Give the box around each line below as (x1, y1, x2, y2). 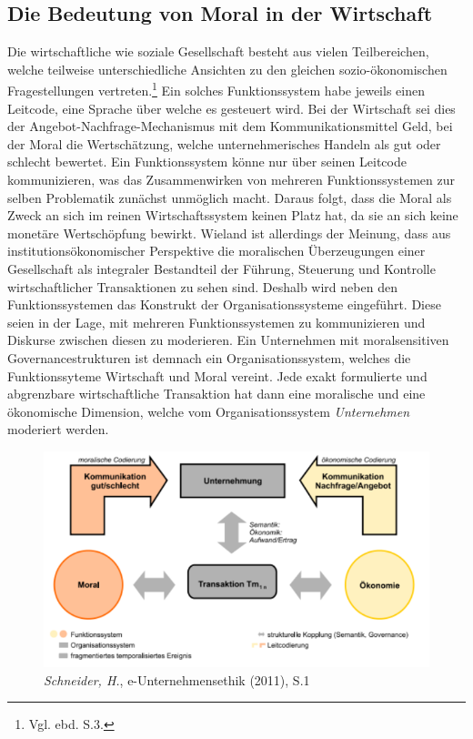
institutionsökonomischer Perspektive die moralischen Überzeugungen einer (7, 241, 426, 260)
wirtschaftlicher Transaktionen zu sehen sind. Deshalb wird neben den (7, 277, 398, 296)
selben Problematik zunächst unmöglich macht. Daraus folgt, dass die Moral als (7, 187, 452, 207)
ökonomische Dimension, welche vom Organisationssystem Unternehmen (7, 401, 410, 420)
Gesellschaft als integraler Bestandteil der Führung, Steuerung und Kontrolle (7, 258, 436, 278)
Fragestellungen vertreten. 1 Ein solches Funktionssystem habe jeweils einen (7, 78, 425, 100)
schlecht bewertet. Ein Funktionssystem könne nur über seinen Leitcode (7, 152, 407, 171)
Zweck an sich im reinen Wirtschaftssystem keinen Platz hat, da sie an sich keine (7, 206, 458, 225)
